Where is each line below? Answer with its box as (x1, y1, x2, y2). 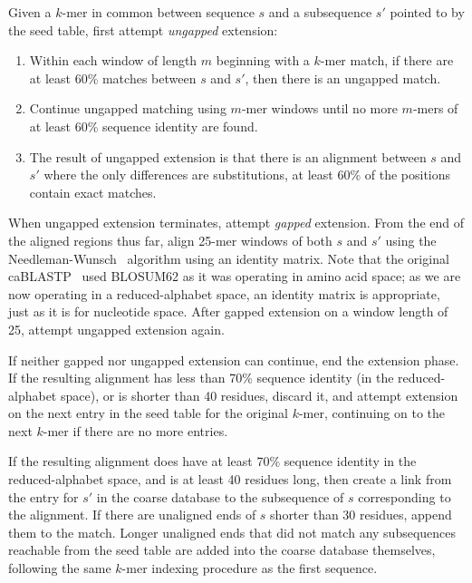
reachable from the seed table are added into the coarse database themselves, (8, 540, 436, 559)
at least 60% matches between (29, 68, 197, 87)
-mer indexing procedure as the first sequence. (121, 559, 378, 578)
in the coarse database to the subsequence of (96, 487, 344, 506)
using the (385, 230, 437, 249)
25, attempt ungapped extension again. (8, 319, 225, 338)
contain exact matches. (29, 182, 157, 201)
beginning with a (216, 51, 310, 70)
